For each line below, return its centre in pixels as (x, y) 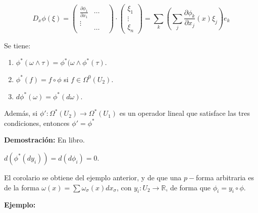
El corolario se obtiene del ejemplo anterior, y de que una (93, 177)
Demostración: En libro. (44, 140)
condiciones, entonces (37, 123)
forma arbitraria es (225, 177)
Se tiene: (17, 45)
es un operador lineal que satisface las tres (185, 113)
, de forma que (188, 187)
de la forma (22, 187)
